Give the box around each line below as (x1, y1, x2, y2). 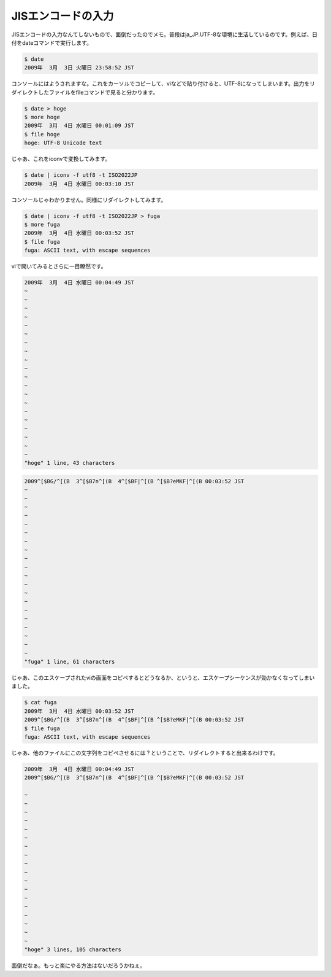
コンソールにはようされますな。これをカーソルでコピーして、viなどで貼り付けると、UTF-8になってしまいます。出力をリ (11, 80, 316, 87)
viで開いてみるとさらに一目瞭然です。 (11, 263, 107, 270)
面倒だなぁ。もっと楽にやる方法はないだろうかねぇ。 (11, 962, 145, 970)
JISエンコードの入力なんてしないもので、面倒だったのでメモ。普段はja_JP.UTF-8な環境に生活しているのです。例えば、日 (11, 31, 318, 38)
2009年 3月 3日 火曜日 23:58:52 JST (24, 64, 134, 71)
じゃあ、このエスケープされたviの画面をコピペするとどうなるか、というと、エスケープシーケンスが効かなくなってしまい (11, 674, 315, 682)
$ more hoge (24, 114, 61, 121)
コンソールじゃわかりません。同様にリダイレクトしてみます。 (11, 196, 167, 203)
